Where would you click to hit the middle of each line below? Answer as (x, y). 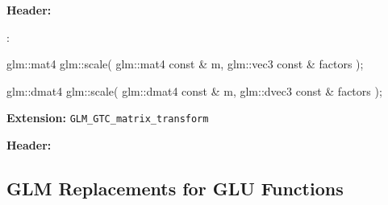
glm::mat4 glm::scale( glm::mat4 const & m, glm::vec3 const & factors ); (185, 64)
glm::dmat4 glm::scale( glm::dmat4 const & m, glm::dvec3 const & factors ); (194, 90)
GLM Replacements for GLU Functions (175, 189)
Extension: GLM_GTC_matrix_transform (108, 118)
